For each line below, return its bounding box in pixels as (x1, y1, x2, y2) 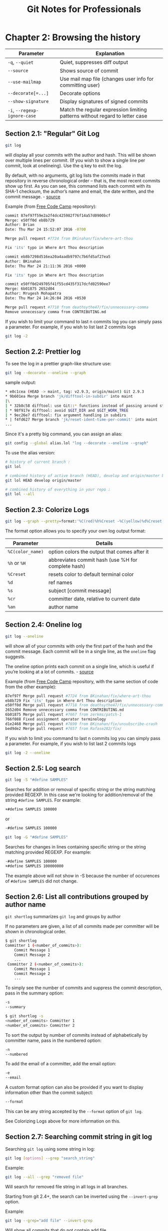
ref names (48, 579, 72, 586)
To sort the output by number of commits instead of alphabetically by (5, 1032, 148, 1038)
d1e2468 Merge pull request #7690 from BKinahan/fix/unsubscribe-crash (5, 721, 157, 726)
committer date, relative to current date (48, 595, 140, 602)
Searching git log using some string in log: (5, 1146, 95, 1152)
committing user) (59, 81, 100, 88)
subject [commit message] (48, 587, 111, 594)
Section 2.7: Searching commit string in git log (5, 1133, 152, 1141)
